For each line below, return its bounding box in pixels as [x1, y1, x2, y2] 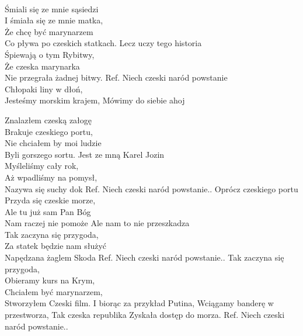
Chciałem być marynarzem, [5, 285, 103, 297]
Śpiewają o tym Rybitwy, [5, 48, 95, 60]
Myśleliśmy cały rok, [5, 160, 79, 172]
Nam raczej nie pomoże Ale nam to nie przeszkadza [5, 217, 190, 229]
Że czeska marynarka [5, 60, 80, 72]
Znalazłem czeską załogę [5, 113, 92, 126]
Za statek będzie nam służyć [5, 240, 106, 252]
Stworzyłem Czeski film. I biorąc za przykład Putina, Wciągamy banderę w [5, 297, 274, 309]
